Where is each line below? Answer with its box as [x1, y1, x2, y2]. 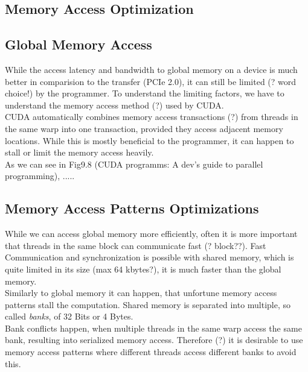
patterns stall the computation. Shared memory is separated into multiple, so [5, 298, 291, 311]
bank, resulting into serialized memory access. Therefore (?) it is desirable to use [5, 333, 303, 346]
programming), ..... [5, 169, 75, 182]
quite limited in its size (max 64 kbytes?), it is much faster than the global [5, 262, 281, 275]
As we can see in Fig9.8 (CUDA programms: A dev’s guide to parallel [5, 157, 263, 170]
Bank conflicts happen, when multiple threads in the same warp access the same [5, 321, 302, 334]
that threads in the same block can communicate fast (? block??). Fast [5, 239, 266, 251]
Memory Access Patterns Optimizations [5, 199, 259, 218]
